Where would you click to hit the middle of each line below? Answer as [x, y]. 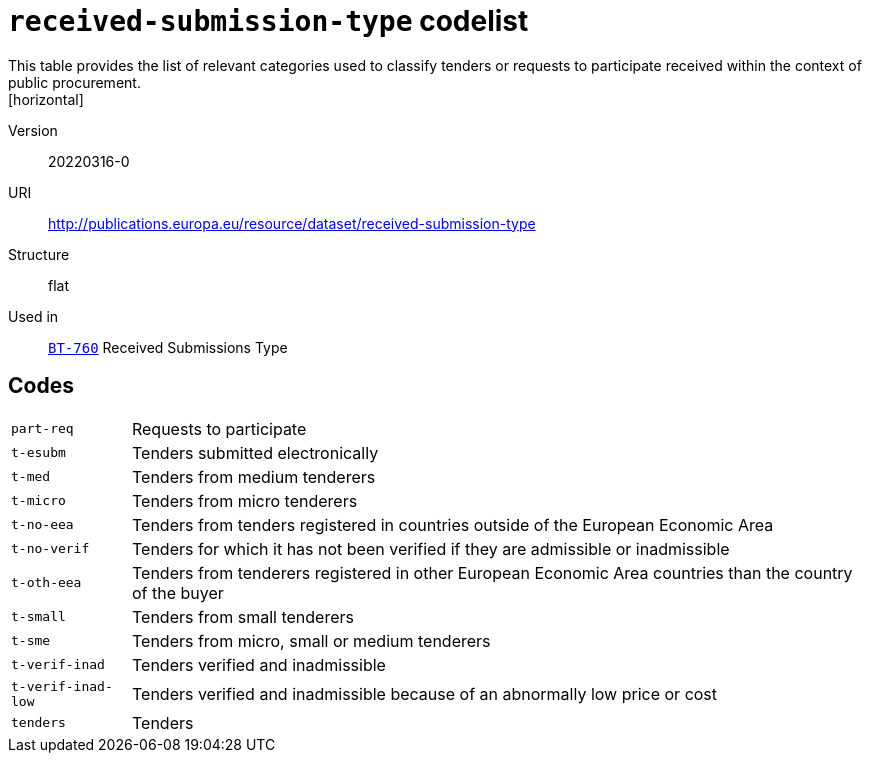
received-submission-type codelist [268, 21]
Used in [33, 316]
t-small [38, 617]
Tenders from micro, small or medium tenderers [311, 640]
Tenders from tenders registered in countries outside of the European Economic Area [452, 524]
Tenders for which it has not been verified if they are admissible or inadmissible [430, 548]
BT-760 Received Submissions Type [168, 347]
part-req [42, 429]
